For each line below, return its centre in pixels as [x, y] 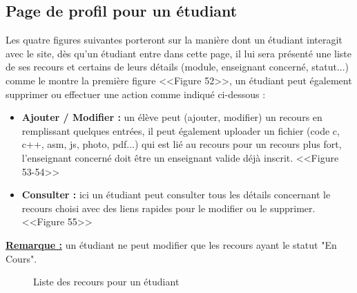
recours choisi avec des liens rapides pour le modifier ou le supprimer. [168, 208]
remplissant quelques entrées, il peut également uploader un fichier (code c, [181, 130]
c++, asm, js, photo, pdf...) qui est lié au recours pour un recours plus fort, [182, 144]
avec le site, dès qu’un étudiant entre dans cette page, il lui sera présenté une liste [179, 53]
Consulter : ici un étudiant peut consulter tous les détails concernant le [176, 195]
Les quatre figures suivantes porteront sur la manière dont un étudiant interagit [174, 40]
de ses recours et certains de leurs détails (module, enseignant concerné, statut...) [177, 67]
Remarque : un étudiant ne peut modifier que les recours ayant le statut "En [171, 244]
